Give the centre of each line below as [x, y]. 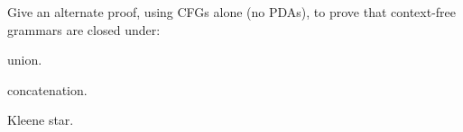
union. [25, 60]
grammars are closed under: [84, 29]
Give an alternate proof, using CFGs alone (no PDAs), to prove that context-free [231, 12]
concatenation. [47, 89]
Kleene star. [41, 120]
